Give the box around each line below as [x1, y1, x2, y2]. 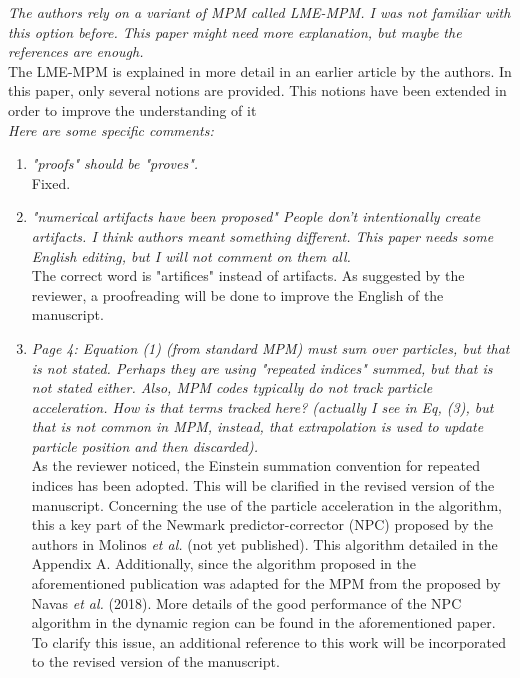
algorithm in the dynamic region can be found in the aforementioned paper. [31, 612, 496, 633]
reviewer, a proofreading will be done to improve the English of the [31, 284, 444, 305]
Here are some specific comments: [8, 119, 214, 140]
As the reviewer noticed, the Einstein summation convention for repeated [31, 455, 480, 476]
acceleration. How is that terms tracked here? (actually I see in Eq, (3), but [31, 396, 494, 417]
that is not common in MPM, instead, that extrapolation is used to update [31, 416, 484, 437]
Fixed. [31, 172, 71, 193]
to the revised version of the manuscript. [31, 651, 280, 672]
